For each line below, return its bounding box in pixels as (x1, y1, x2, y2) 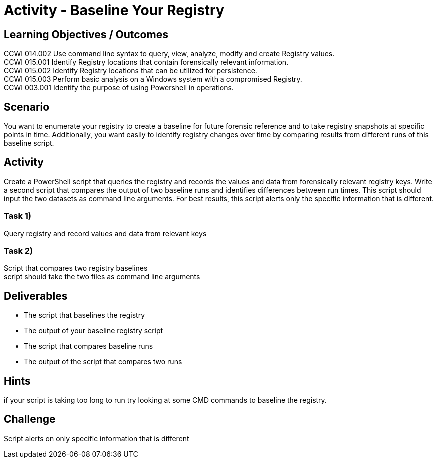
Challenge (4, 413, 56, 426)
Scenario (4, 100, 50, 113)
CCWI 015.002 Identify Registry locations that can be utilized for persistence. (4, 66, 257, 75)
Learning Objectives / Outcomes (4, 28, 168, 41)
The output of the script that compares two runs (24, 357, 182, 366)
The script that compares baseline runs (24, 342, 153, 351)
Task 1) (4, 211, 31, 221)
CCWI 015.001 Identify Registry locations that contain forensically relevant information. (4, 58, 289, 67)
